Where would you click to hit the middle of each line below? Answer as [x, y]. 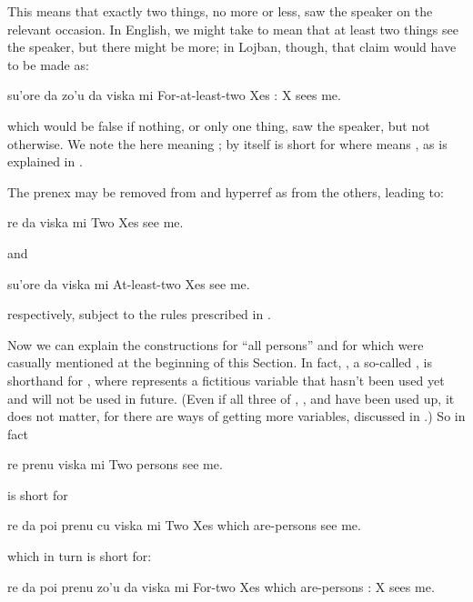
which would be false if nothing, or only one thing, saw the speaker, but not [219, 125]
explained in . [45, 161]
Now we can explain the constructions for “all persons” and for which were [216, 344]
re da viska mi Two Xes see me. [96, 222]
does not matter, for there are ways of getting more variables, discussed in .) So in [236, 416]
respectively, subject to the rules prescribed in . [139, 314]
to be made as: [48, 64]
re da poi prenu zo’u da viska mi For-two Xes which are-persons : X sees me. [221, 586]
